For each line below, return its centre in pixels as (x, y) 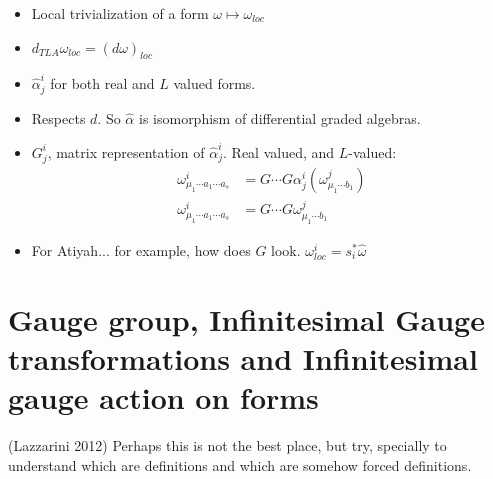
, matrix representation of (126, 151)
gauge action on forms (163, 397)
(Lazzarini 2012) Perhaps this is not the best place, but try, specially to (227, 444)
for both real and (102, 83)
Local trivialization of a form (120, 13)
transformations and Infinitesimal (243, 357)
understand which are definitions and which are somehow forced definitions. (240, 464)
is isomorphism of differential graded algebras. (279, 117)
